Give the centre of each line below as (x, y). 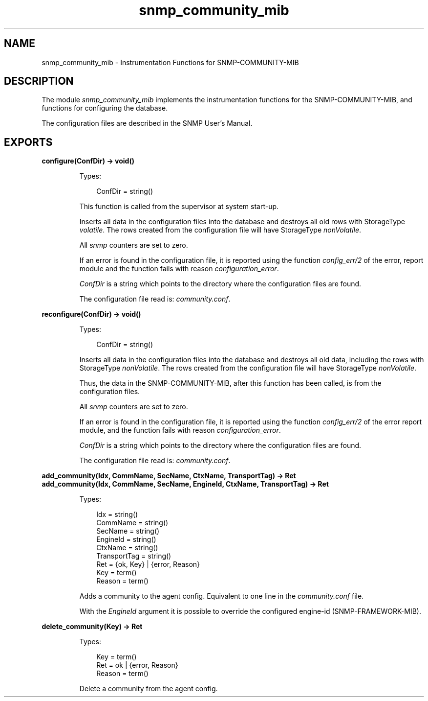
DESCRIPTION (39, 81)
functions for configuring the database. (105, 108)
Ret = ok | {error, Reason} (137, 665)
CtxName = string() (127, 548)
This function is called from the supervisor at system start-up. (179, 207)
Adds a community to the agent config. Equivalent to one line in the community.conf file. (222, 596)
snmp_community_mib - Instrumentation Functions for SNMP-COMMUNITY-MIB (170, 62)
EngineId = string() (126, 539)
